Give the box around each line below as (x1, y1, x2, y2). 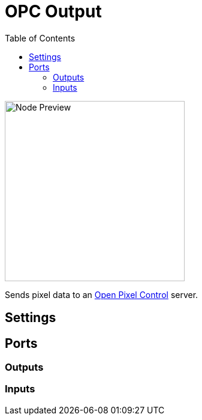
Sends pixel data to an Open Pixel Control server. (5, 289, 198, 300)
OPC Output (5, 1, 102, 22)
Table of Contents (5, 32, 76, 43)
